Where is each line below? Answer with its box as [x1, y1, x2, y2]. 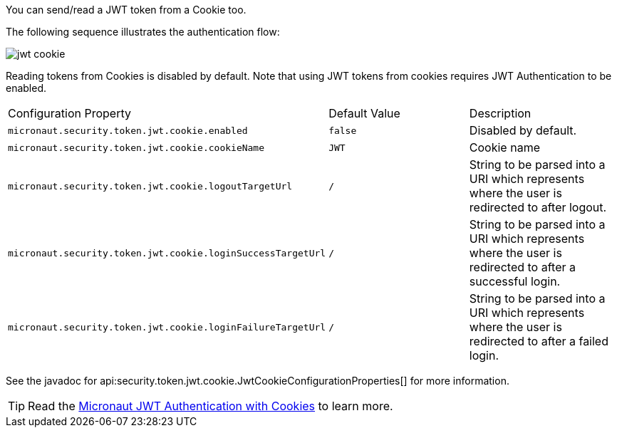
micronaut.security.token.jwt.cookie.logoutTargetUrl [8, 180, 293, 192]
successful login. [469, 274, 561, 288]
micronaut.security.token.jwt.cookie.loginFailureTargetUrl [8, 321, 326, 333]
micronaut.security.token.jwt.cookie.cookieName [8, 142, 265, 153]
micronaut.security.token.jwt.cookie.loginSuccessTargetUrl [8, 247, 326, 259]
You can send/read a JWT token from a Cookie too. [6, 4, 247, 16]
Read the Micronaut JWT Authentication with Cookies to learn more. [28, 399, 393, 413]
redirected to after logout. [469, 200, 607, 214]
